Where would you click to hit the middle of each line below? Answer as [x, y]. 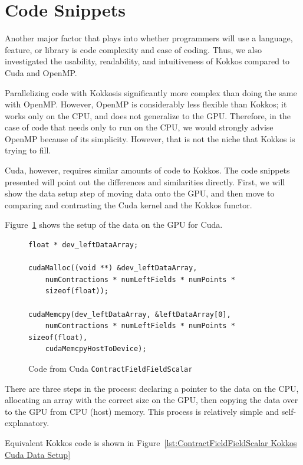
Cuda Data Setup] [38, 454]
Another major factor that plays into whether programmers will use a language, [149, 38]
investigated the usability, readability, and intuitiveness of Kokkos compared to [147, 61]
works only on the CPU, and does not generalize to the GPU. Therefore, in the [148, 115]
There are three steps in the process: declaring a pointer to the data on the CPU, [152, 388]
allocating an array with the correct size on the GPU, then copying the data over [151, 400]
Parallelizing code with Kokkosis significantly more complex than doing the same [151, 92]
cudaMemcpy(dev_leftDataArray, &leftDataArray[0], [130, 314]
